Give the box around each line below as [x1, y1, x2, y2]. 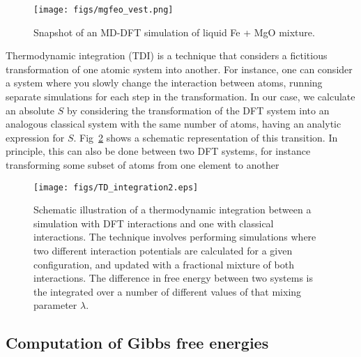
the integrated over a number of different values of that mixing [33, 284, 302, 298]
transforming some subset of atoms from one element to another [6, 158, 279, 172]
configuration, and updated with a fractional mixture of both [33, 257, 294, 271]
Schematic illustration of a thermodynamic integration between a [33, 202, 312, 217]
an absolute [6, 102, 55, 117]
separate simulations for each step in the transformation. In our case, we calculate [6, 89, 355, 104]
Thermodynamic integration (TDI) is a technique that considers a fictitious [6, 48, 328, 63]
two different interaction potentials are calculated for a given [33, 243, 293, 258]
